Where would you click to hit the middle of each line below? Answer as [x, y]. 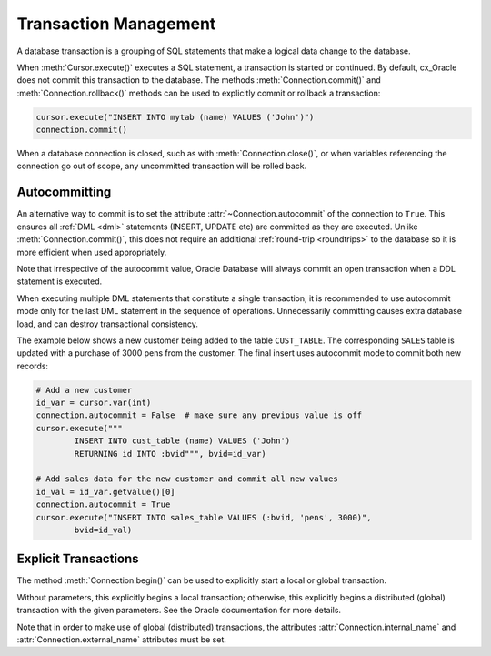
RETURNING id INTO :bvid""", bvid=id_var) [170, 454]
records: [33, 366]
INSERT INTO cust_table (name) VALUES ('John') [182, 441]
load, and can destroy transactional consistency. [108, 324]
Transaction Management [116, 24]
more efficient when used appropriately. [92, 252]
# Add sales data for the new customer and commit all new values [187, 479]
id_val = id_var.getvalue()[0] [106, 492]
